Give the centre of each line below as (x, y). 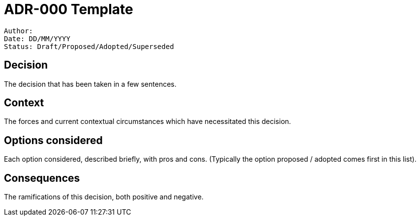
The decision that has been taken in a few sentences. (90, 84)
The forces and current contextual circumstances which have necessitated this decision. (148, 122)
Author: (19, 31)
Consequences (42, 178)
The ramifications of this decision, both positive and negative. (104, 197)
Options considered (53, 140)
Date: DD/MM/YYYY (37, 38)
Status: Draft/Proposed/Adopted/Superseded (89, 46)
